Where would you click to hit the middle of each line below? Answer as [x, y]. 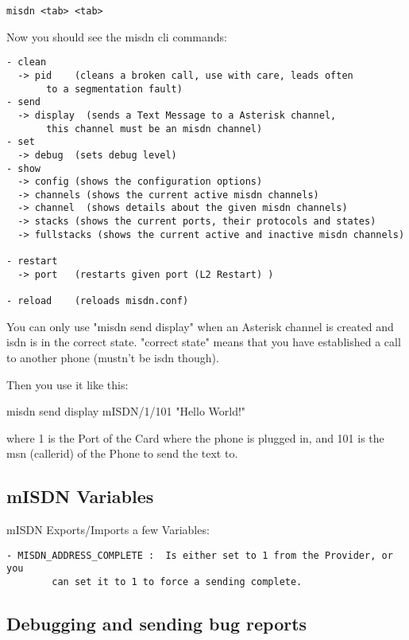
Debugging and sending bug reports [157, 624]
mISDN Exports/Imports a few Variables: [108, 530]
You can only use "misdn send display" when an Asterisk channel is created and [200, 326]
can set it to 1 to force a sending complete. [177, 581]
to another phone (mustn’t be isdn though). [113, 357]
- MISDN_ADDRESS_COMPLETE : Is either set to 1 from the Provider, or [200, 555]
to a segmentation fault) [114, 89]
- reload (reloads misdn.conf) [98, 301]
